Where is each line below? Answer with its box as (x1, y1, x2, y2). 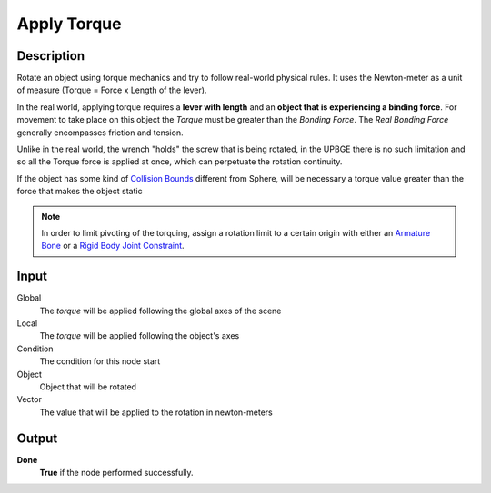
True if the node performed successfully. (39, 468, 195, 478)
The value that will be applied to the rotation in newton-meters (39, 407, 273, 418)
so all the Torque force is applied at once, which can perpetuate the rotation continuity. (16, 156, 343, 167)
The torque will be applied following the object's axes (39, 330, 240, 341)
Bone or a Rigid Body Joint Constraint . (41, 241, 185, 251)
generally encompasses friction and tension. (16, 127, 184, 138)
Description (16, 48, 85, 64)
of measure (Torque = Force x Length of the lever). (16, 84, 207, 95)
